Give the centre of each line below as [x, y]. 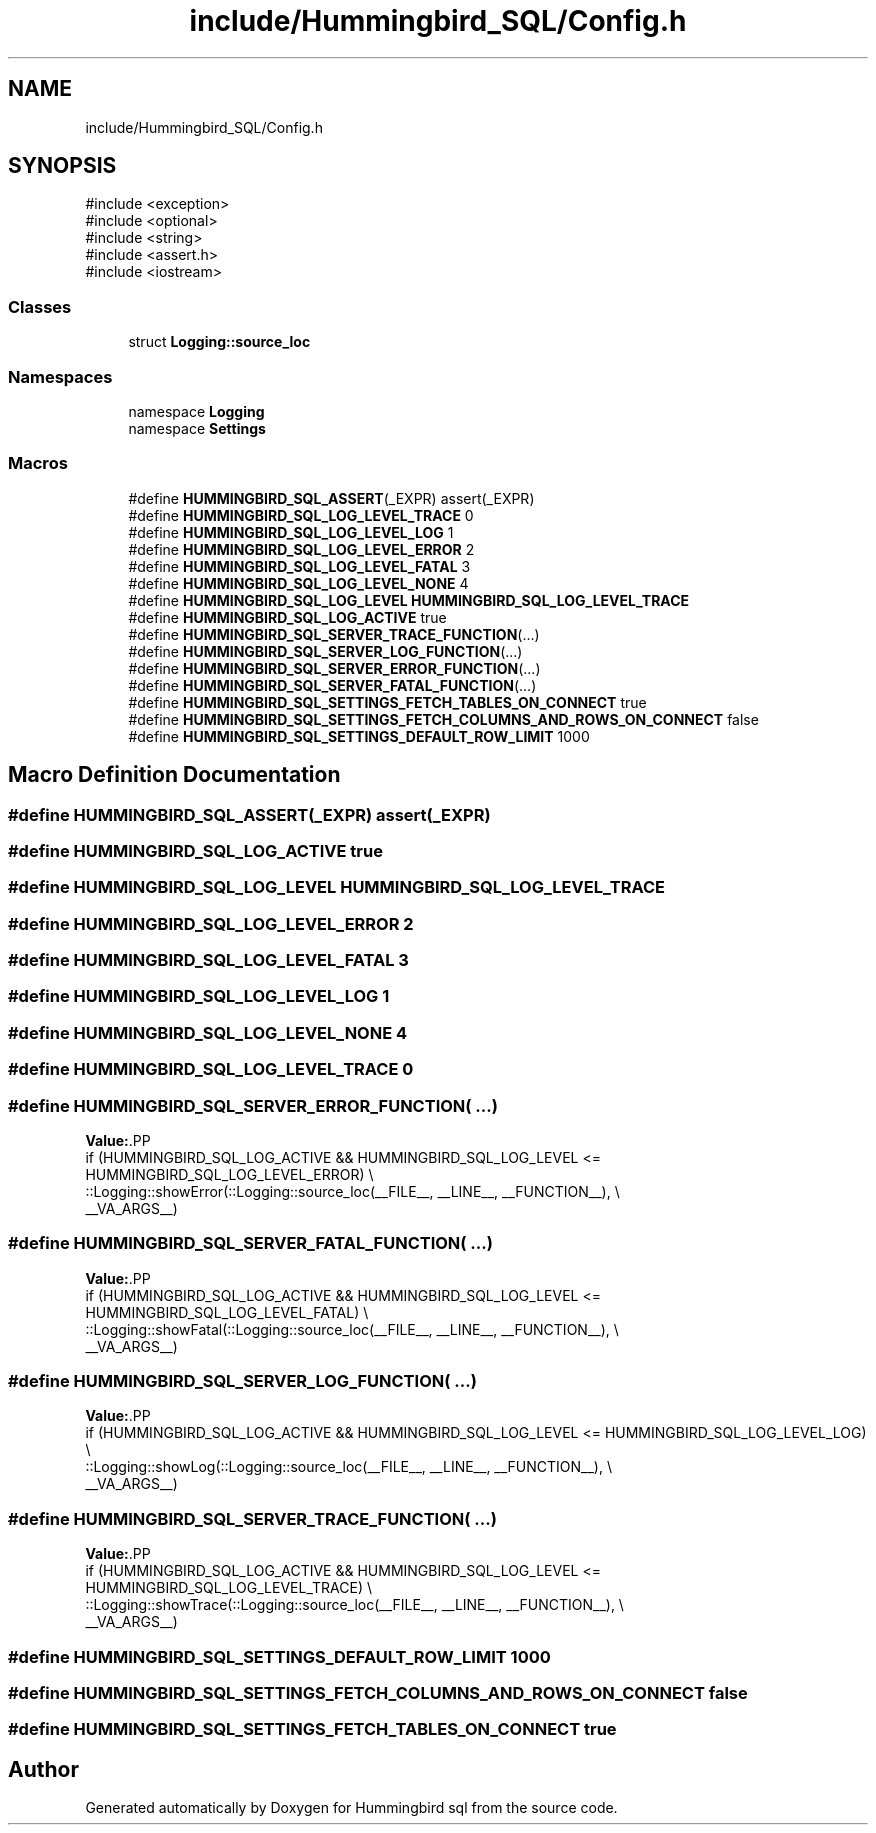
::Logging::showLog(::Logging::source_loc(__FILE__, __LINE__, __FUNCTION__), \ [348, 1467]
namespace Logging [196, 411]
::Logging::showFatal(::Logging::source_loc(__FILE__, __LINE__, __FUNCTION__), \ [352, 1329]
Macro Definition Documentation [174, 775]
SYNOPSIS [62, 166]
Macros [38, 463]
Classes [40, 306]
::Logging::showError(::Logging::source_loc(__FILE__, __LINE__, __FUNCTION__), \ [352, 1191]
